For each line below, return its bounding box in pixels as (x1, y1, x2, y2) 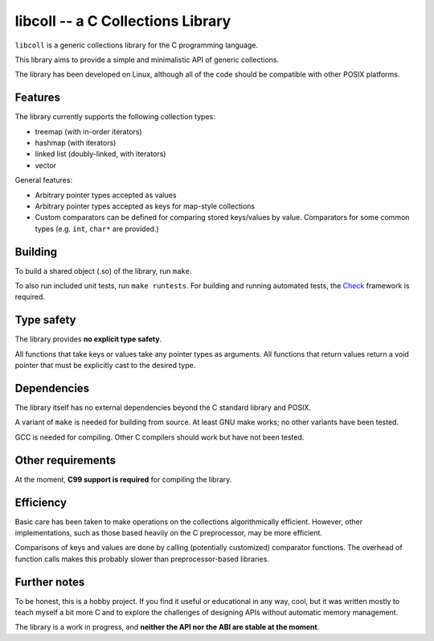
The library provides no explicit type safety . (14, 334, 162, 344)
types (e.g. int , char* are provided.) (35, 224, 160, 234)
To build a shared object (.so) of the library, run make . (14, 266, 192, 275)
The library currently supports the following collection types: (14, 112, 216, 122)
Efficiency (14, 495, 68, 509)
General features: (14, 176, 72, 185)
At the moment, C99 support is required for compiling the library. (14, 474, 232, 484)
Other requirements (14, 453, 117, 467)
